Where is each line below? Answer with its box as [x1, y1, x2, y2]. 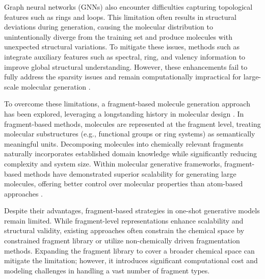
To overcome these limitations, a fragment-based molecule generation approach [4, 98, 250, 109]
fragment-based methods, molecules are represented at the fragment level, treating [4, 118, 261, 129]
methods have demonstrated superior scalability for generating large [23, 168, 236, 179]
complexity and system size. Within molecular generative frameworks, [4, 158, 222, 169]
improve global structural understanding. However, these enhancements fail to [4, 61, 248, 72]
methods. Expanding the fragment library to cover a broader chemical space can [4, 245, 255, 256]
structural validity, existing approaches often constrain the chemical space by [4, 225, 245, 236]
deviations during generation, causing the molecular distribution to [4, 21, 213, 32]
